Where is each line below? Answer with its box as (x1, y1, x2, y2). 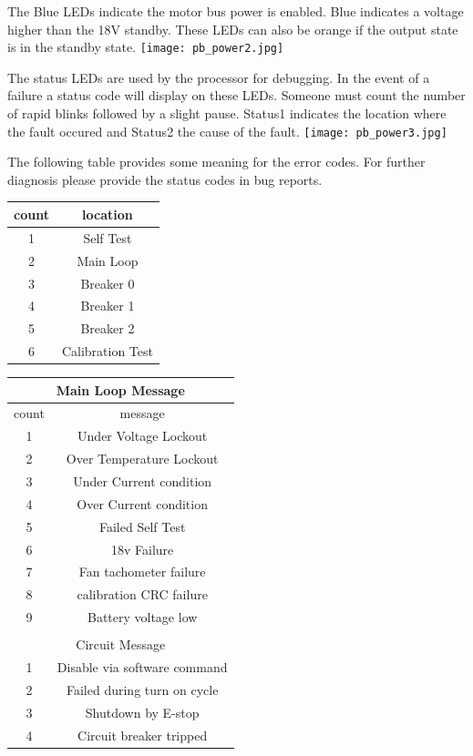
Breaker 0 (80, 273, 135, 292)
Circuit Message (76, 635, 166, 654)
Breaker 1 (80, 296, 135, 315)
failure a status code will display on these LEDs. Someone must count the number (7, 86, 466, 105)
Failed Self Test (98, 516, 186, 536)
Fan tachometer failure (78, 562, 206, 581)
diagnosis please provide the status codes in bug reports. (7, 169, 323, 189)
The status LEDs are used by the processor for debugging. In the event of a (7, 67, 430, 87)
